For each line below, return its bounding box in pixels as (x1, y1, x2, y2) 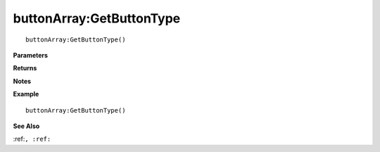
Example (13, 90, 39, 99)
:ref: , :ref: (13, 134, 51, 144)
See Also (13, 122, 40, 130)
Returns (13, 64, 37, 72)
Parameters (13, 51, 49, 59)
